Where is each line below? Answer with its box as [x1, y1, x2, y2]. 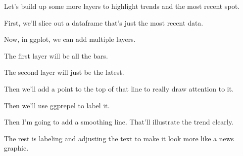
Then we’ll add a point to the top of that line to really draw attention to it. [4, 83, 234, 94]
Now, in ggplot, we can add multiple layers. [4, 34, 136, 44]
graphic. [4, 143, 29, 153]
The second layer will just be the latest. [4, 67, 124, 77]
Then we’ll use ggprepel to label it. [4, 100, 110, 110]
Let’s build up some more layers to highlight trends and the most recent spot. [4, 1, 240, 11]
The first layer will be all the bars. [4, 50, 108, 61]
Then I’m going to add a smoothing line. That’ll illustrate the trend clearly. [4, 117, 234, 127]
